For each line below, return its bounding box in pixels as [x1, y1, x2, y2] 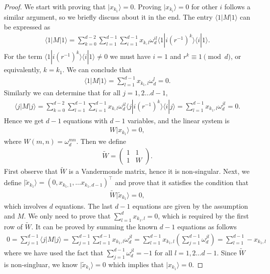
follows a [224, 1, 251, 11]
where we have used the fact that [4, 247, 103, 257]
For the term [4, 51, 43, 61]
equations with [63, 115, 108, 125]
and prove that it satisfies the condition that [115, 177, 248, 187]
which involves [4, 201, 47, 211]
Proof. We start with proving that [4, 1, 106, 11]
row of [4, 221, 23, 231]
